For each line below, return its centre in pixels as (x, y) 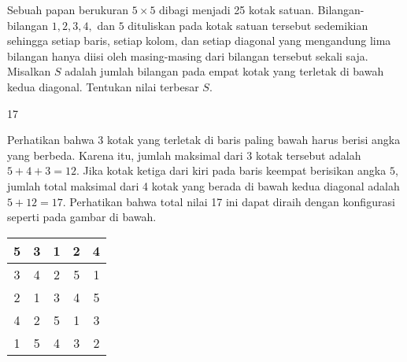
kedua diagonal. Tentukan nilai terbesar (103, 86)
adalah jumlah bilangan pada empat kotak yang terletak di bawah (224, 71)
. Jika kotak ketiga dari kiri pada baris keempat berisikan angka (231, 170)
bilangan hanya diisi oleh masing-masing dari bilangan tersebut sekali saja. (188, 55)
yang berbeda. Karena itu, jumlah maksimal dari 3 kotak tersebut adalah (184, 155)
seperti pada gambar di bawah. (82, 217)
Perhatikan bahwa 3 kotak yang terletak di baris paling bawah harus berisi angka (204, 140)
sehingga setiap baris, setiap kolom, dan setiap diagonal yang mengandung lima (199, 41)
